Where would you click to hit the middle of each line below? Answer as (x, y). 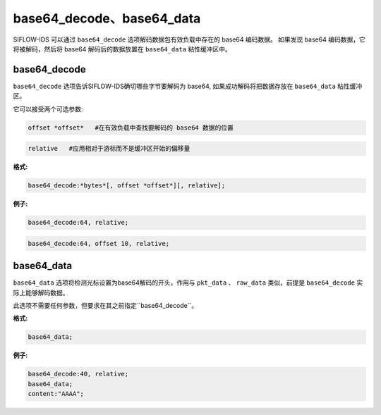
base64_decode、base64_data (107, 18)
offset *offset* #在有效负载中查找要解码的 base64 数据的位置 (131, 128)
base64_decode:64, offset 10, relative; (98, 243)
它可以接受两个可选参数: (48, 109)
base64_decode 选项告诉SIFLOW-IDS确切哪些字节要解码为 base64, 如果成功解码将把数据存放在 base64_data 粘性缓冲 (188, 86)
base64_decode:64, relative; (78, 223)
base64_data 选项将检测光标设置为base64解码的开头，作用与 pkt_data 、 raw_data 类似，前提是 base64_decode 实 (188, 283)
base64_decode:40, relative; (78, 374)
